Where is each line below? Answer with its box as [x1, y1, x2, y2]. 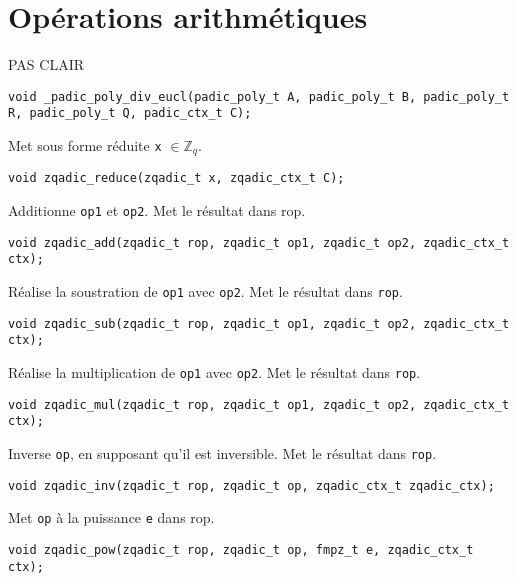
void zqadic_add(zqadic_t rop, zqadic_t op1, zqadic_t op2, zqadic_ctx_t [8, 235, 510, 250]
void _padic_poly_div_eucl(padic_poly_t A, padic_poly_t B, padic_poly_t [8, 89, 510, 104]
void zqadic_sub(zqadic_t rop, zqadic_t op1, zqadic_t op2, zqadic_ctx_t [8, 316, 510, 331]
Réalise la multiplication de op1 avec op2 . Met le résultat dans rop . [8, 362, 421, 383]
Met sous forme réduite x [8, 135, 162, 156]
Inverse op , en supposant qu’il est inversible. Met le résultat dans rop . [8, 443, 437, 464]
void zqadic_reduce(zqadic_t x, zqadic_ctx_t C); [8, 171, 345, 186]
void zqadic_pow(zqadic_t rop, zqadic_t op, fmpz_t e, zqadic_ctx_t [8, 543, 474, 558]
